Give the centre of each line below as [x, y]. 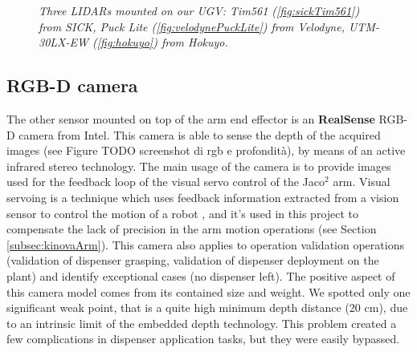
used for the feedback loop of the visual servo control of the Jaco [166, 182]
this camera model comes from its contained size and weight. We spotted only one [208, 291]
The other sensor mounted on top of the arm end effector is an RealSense [191, 118]
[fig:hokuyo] [125, 42]
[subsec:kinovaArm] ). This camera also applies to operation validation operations [205, 244]
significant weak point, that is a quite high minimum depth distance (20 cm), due [207, 307]
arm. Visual [362, 182]
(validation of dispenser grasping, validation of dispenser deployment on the [193, 260]
